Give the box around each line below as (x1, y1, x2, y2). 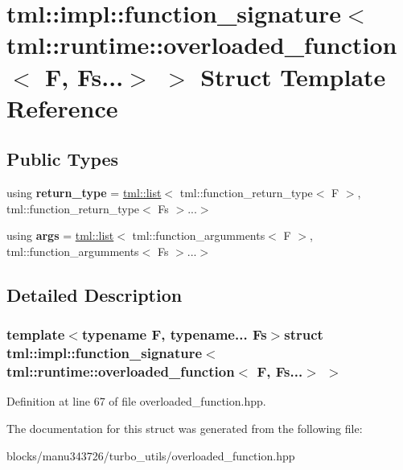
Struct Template (200, 60, 386, 93)
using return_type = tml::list (6, 184, 162, 201)
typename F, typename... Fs (81, 324, 267, 344)
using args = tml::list (6, 227, 114, 244)
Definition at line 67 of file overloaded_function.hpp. (6, 393, 266, 410)
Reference (6, 91, 118, 124)
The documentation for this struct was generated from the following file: (6, 419, 363, 436)
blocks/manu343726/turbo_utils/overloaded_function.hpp (6, 447, 295, 464)
